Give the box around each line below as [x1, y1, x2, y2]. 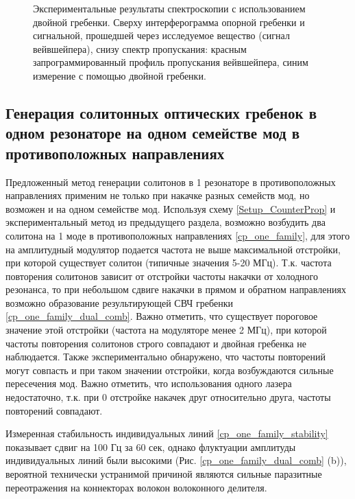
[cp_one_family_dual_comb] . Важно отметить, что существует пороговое [5, 309, 318, 323]
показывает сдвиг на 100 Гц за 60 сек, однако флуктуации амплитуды [5, 439, 296, 454]
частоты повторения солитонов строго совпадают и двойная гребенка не [5, 336, 306, 350]
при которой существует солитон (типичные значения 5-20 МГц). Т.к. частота [5, 255, 332, 270]
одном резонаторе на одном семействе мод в [5, 122, 300, 143]
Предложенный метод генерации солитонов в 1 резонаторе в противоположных [5, 174, 336, 189]
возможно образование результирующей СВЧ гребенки [5, 295, 233, 310]
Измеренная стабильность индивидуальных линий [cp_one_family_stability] [5, 426, 328, 441]
